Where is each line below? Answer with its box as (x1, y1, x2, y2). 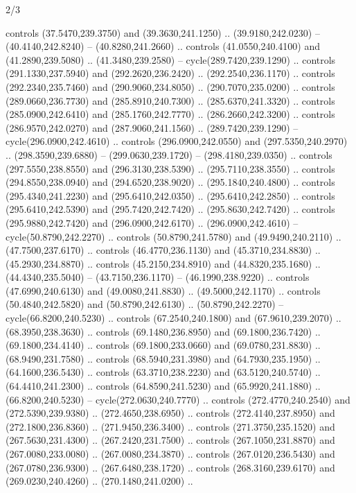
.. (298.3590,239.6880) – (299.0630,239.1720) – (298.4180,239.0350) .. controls (6, 147, 332, 162)
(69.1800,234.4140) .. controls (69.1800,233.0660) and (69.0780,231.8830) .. (6, 338, 321, 352)
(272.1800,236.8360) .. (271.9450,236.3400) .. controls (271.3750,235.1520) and (6, 419, 335, 433)
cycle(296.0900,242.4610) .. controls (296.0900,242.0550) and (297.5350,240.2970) (6, 134, 348, 148)
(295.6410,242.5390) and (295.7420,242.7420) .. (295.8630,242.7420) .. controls (6, 202, 335, 216)
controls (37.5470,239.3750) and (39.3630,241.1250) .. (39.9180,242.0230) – (6, 25, 320, 40)
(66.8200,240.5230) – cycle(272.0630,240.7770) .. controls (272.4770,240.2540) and (6, 392, 350, 406)
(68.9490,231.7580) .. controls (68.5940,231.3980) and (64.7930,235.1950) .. (6, 351, 321, 365)
